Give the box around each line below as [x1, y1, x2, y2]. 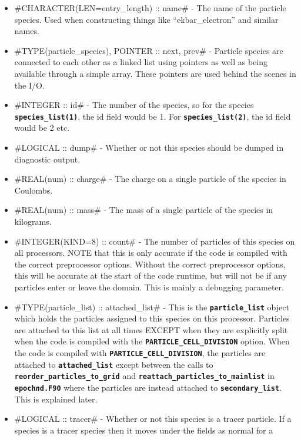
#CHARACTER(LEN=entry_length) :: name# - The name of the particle [14, 2, 286, 13]
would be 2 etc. [14, 121, 70, 134]
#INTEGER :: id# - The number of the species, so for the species [14, 99, 254, 111]
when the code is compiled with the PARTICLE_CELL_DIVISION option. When [14, 335, 290, 347]
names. [14, 25, 39, 37]
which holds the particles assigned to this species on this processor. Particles [14, 312, 290, 324]
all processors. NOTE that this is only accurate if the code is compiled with [14, 246, 287, 259]
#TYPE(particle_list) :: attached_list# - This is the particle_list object [14, 300, 289, 313]
